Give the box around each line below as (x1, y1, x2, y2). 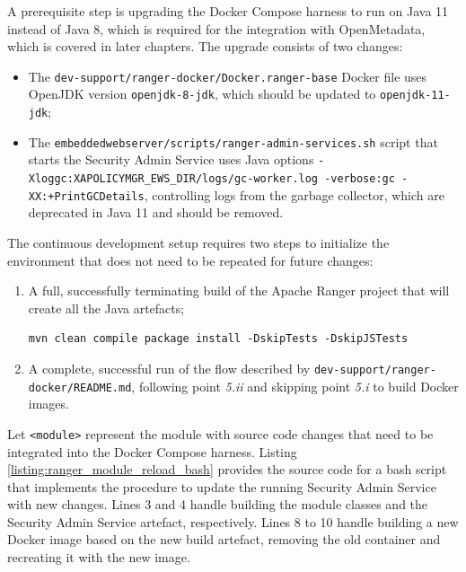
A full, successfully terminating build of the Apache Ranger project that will (28, 281, 450, 300)
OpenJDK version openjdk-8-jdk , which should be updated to (28, 84, 376, 103)
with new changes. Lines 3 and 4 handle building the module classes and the (7, 495, 428, 514)
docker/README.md (28, 381, 132, 394)
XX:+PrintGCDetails (28, 189, 145, 203)
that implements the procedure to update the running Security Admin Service (7, 477, 436, 496)
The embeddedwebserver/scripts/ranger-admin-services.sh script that (28, 132, 438, 151)
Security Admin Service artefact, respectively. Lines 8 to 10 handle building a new (7, 512, 459, 531)
